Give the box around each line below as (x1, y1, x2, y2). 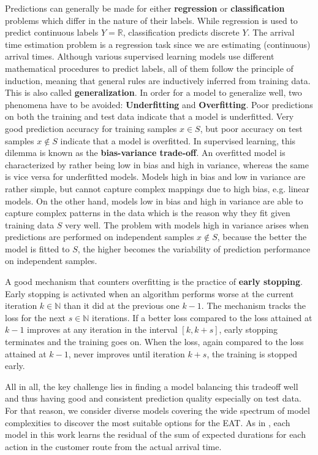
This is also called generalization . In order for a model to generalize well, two (5, 86, 302, 99)
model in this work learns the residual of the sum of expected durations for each (5, 428, 306, 441)
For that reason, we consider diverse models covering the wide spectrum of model (5, 404, 310, 416)
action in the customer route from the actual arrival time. (5, 440, 222, 453)
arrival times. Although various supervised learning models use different (5, 50, 274, 63)
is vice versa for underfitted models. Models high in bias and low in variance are (5, 170, 306, 183)
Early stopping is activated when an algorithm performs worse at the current (5, 287, 294, 300)
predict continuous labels (5, 26, 99, 39)
